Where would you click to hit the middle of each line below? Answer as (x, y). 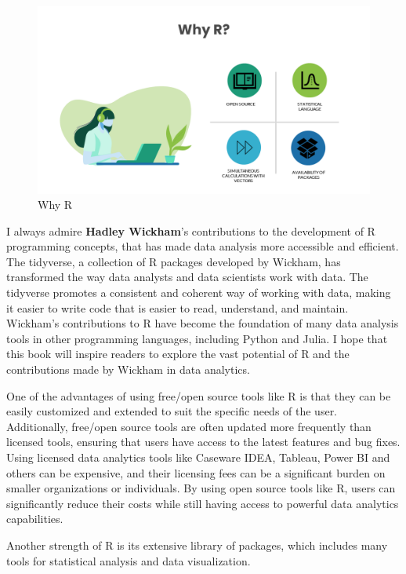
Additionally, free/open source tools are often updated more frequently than (189, 426)
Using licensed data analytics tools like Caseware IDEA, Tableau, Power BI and (198, 457)
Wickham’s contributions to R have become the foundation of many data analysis (203, 323)
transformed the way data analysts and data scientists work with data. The (187, 277)
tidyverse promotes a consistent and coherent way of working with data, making (199, 292)
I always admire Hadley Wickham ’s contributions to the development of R (191, 230)
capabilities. (35, 519)
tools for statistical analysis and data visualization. (129, 560)
